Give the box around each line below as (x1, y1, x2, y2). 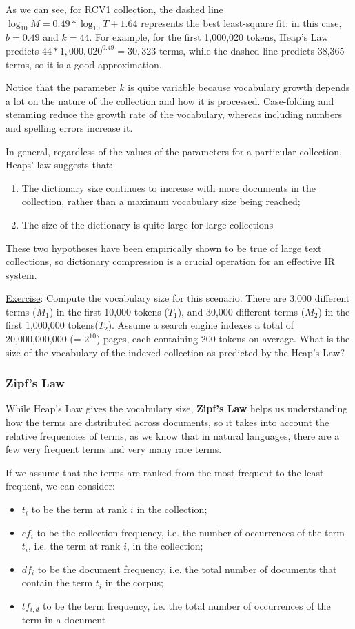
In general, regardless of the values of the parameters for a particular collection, (6, 144, 342, 158)
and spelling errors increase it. (6, 120, 133, 135)
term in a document (21, 612, 106, 627)
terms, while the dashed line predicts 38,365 (159, 43, 345, 57)
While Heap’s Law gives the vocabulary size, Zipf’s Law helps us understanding (6, 401, 348, 416)
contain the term (21, 575, 93, 590)
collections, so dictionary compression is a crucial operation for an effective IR (6, 254, 335, 269)
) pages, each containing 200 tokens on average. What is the (96, 331, 350, 346)
